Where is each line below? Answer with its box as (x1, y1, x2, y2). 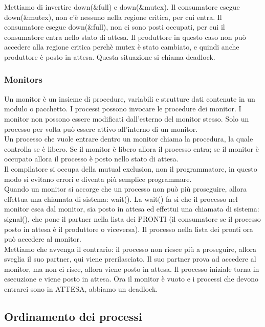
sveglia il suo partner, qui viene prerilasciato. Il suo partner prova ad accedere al (4, 253, 256, 264)
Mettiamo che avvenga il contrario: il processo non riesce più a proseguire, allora (4, 243, 256, 254)
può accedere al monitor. (4, 233, 81, 244)
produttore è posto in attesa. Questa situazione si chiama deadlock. (4, 51, 215, 62)
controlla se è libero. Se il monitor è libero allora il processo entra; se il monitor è (4, 143, 259, 154)
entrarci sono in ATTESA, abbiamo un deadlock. (4, 284, 158, 294)
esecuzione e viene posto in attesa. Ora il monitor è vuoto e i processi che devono (4, 273, 259, 284)
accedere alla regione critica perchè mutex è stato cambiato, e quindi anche (4, 41, 239, 52)
